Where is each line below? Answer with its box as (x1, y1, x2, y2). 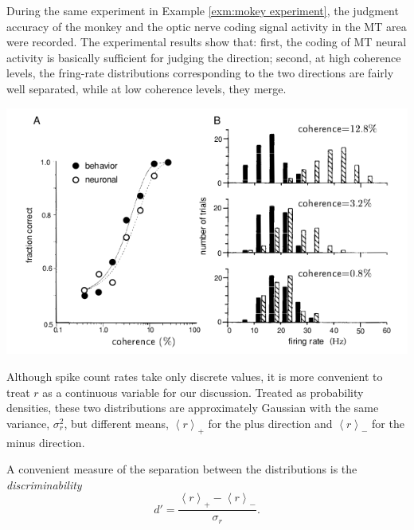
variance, (6, 414, 50, 431)
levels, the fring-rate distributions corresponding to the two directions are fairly (6, 65, 394, 81)
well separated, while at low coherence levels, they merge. (6, 80, 287, 96)
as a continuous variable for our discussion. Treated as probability (42, 383, 364, 400)
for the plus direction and (208, 414, 333, 431)
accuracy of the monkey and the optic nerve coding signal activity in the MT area (6, 18, 407, 34)
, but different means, (64, 414, 170, 431)
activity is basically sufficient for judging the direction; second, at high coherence (6, 49, 401, 65)
